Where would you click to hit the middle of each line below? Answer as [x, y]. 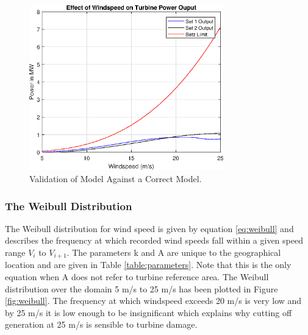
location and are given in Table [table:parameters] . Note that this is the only [148, 265]
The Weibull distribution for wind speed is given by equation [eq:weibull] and [149, 228]
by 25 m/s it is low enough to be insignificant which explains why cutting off [149, 312]
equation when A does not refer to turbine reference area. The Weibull [137, 277]
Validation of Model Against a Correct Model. [116, 178]
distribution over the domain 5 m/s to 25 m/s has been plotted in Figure [141, 288]
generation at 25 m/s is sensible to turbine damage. [101, 324]
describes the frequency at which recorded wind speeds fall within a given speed [154, 240]
